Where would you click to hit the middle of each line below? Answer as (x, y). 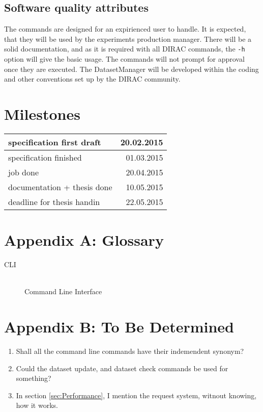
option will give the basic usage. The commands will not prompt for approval (124, 59)
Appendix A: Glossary (84, 240)
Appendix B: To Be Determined (119, 327)
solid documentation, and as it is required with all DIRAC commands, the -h (125, 49)
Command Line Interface (63, 291)
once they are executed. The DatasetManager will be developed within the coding (131, 69)
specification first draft (55, 142)
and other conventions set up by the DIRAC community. (92, 79)
